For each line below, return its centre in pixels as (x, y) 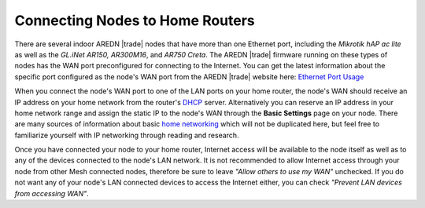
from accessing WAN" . (52, 193)
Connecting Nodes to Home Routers (135, 20)
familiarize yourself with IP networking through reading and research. (127, 135)
